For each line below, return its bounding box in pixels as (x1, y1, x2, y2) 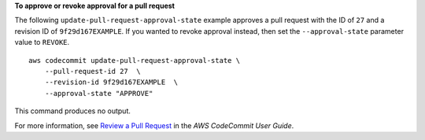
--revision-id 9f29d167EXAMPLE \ (44, 78, 179, 87)
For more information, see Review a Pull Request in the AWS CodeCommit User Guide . (14, 120, 294, 130)
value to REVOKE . (14, 38, 70, 47)
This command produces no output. (14, 106, 131, 116)
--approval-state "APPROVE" (44, 89, 153, 98)
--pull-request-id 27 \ (44, 67, 141, 76)
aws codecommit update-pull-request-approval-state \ (28, 56, 240, 64)
